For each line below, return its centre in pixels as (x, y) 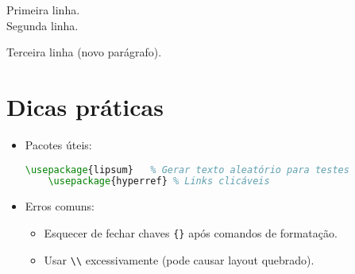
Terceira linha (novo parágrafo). (84, 52)
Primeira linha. (43, 10)
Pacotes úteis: (58, 144)
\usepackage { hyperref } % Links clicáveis (159, 181)
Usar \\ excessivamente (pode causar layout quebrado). (179, 259)
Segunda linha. (42, 25)
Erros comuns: (60, 206)
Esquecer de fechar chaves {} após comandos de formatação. (191, 232)
